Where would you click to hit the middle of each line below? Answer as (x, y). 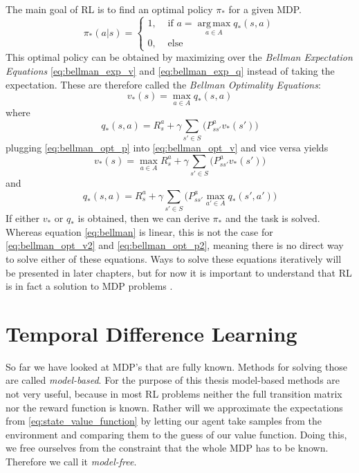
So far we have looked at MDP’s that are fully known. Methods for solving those (176, 366)
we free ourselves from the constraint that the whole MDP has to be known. (167, 448)
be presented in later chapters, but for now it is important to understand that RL (179, 272)
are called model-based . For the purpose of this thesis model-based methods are (173, 380)
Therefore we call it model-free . (71, 461)
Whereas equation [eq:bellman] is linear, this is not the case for (139, 231)
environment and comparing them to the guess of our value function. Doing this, (176, 434)
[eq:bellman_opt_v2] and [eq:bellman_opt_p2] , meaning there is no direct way (175, 245)
